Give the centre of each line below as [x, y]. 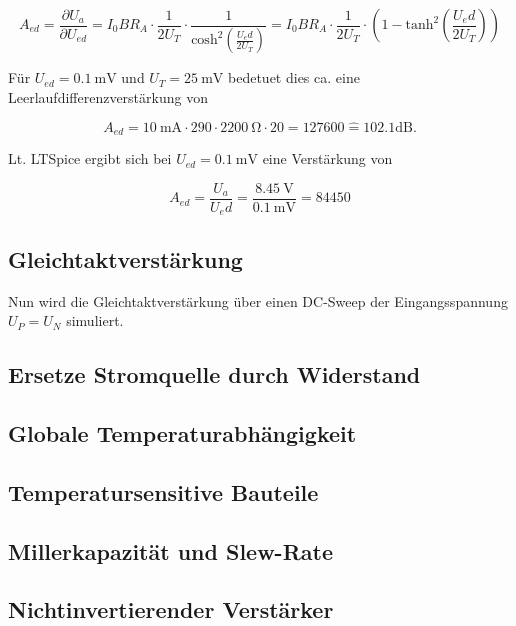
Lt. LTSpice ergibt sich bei [90, 158]
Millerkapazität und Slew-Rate [170, 550]
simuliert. [95, 320]
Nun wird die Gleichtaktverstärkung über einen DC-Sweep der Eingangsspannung [258, 300]
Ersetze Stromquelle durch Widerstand [214, 374]
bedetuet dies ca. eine [294, 77]
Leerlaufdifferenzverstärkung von [108, 97]
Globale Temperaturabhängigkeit [182, 432]
